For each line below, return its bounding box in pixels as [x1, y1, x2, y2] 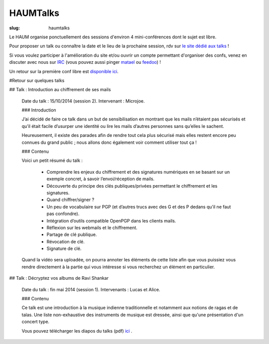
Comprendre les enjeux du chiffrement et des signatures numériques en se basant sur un [46, 169, 230, 175]
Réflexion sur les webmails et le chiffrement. [46, 225, 138, 230]
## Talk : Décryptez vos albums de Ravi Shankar [9, 275, 109, 281]
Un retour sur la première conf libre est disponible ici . [9, 68, 119, 74]
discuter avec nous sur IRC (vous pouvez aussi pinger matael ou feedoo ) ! [9, 59, 161, 65]
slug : [9, 25, 20, 31]
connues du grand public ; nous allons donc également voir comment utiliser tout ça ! [21, 139, 197, 145]
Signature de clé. [46, 245, 82, 251]
